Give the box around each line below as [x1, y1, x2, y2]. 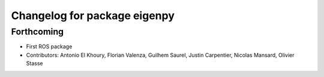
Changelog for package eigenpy [11, 9, 175, 22]
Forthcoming [11, 26, 64, 37]
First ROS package [26, 43, 73, 50]
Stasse [26, 60, 43, 67]
